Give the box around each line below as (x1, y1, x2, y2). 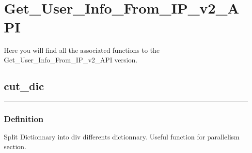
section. (4, 141, 26, 151)
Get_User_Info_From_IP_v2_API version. (4, 54, 138, 64)
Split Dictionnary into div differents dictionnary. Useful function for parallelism (4, 131, 240, 141)
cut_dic (4, 78, 44, 93)
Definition (4, 112, 44, 124)
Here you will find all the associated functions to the (4, 45, 160, 55)
